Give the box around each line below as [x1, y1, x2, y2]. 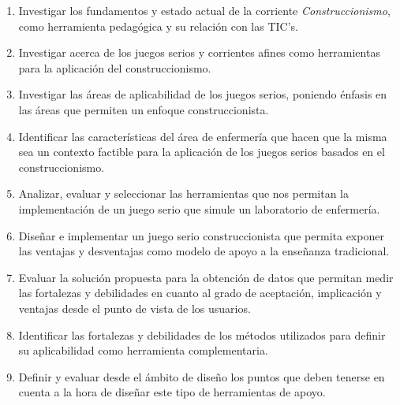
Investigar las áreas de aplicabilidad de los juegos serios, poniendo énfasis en [18, 86, 387, 102]
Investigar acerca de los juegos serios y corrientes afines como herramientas [18, 44, 380, 61]
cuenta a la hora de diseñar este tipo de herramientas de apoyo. [18, 384, 326, 400]
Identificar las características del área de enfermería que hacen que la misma [18, 128, 387, 144]
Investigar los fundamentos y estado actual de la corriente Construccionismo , [18, 2, 391, 18]
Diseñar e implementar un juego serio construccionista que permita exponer [18, 227, 384, 243]
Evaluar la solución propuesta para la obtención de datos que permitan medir [18, 269, 394, 285]
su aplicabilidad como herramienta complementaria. [18, 342, 268, 359]
